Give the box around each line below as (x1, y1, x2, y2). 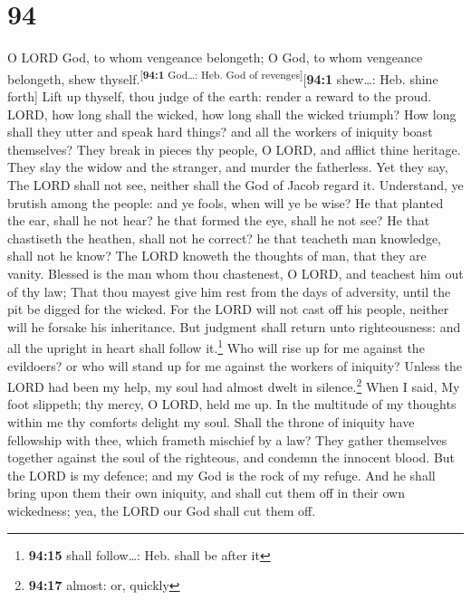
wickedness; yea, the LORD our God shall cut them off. (7, 500, 316, 519)
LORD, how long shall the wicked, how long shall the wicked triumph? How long (7, 104, 457, 123)
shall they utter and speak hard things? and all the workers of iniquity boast (7, 122, 433, 141)
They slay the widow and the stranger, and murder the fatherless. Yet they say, (7, 157, 448, 176)
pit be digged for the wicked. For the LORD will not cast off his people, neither (7, 300, 449, 319)
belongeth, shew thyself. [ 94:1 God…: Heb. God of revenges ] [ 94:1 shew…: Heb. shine (7, 66, 438, 88)
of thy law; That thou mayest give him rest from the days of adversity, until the (7, 281, 451, 300)
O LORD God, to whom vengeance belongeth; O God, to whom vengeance (7, 48, 423, 67)
